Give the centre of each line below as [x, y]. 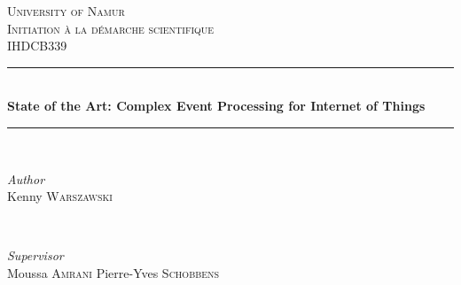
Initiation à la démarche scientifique [111, 28]
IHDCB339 [37, 46]
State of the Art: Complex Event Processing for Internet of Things [216, 106]
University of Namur [66, 11]
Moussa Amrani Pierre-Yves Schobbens [113, 272]
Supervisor [35, 255]
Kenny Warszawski [60, 196]
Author [26, 178]
